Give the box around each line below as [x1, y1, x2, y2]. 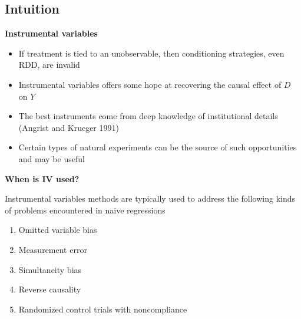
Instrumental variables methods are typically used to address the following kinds [5, 192, 296, 205]
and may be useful [18, 152, 85, 165]
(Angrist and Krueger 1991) [18, 121, 119, 133]
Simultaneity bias [18, 263, 82, 275]
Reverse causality [18, 283, 81, 295]
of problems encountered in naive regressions [5, 203, 166, 216]
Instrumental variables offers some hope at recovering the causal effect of [18, 78, 282, 90]
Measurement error [18, 243, 87, 255]
